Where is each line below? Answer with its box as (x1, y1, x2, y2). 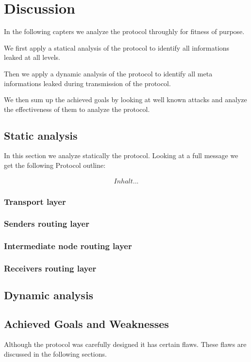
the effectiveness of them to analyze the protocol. (4, 104, 150, 114)
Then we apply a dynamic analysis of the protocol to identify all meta (4, 68, 213, 78)
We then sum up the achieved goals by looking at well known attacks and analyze (4, 94, 247, 105)
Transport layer (4, 195, 66, 207)
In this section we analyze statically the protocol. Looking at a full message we (4, 150, 238, 161)
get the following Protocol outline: (4, 160, 106, 170)
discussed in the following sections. (4, 348, 107, 359)
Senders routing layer (4, 217, 89, 230)
